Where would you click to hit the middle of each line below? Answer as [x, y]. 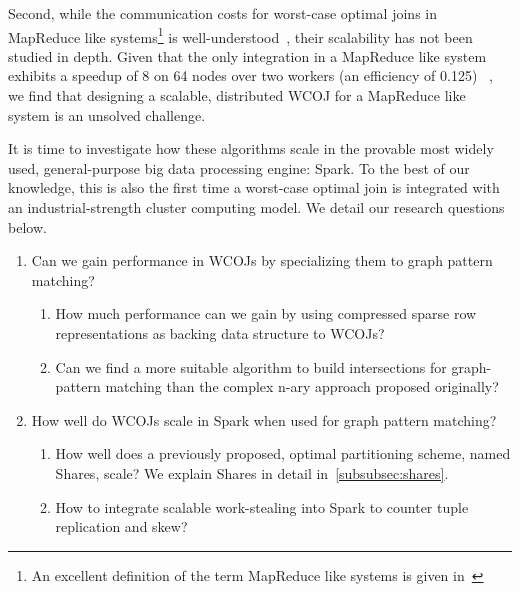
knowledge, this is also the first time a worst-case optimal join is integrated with [254, 187]
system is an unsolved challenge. [107, 114]
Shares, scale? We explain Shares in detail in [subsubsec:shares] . [252, 472]
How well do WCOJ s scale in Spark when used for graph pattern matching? [264, 419]
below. [27, 226]
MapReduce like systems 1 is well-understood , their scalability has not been [240, 35]
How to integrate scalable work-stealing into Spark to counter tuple [262, 506]
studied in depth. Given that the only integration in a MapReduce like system [247, 55]
